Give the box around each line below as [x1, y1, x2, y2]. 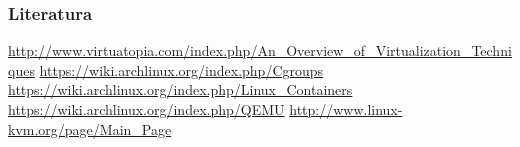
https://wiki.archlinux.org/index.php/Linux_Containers [8, 79, 353, 100]
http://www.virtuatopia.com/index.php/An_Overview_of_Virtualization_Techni [8, 40, 512, 61]
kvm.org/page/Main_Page [8, 118, 172, 139]
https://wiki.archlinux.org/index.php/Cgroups [39, 59, 324, 80]
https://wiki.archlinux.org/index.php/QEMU [8, 99, 285, 119]
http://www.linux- [289, 99, 403, 119]
